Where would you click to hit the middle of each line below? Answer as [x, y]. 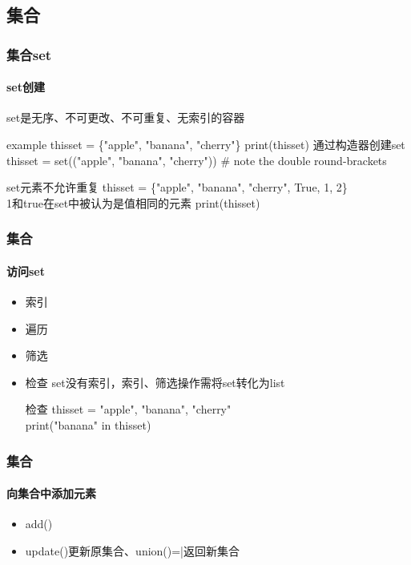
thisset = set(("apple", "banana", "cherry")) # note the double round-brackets [197, 160]
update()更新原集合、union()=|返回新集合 [133, 550]
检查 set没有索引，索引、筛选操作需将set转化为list [155, 382]
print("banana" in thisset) [88, 425]
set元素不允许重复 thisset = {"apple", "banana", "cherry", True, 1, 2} [177, 187]
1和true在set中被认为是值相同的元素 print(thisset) [133, 202]
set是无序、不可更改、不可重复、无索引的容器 [126, 117]
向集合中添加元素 [51, 493]
